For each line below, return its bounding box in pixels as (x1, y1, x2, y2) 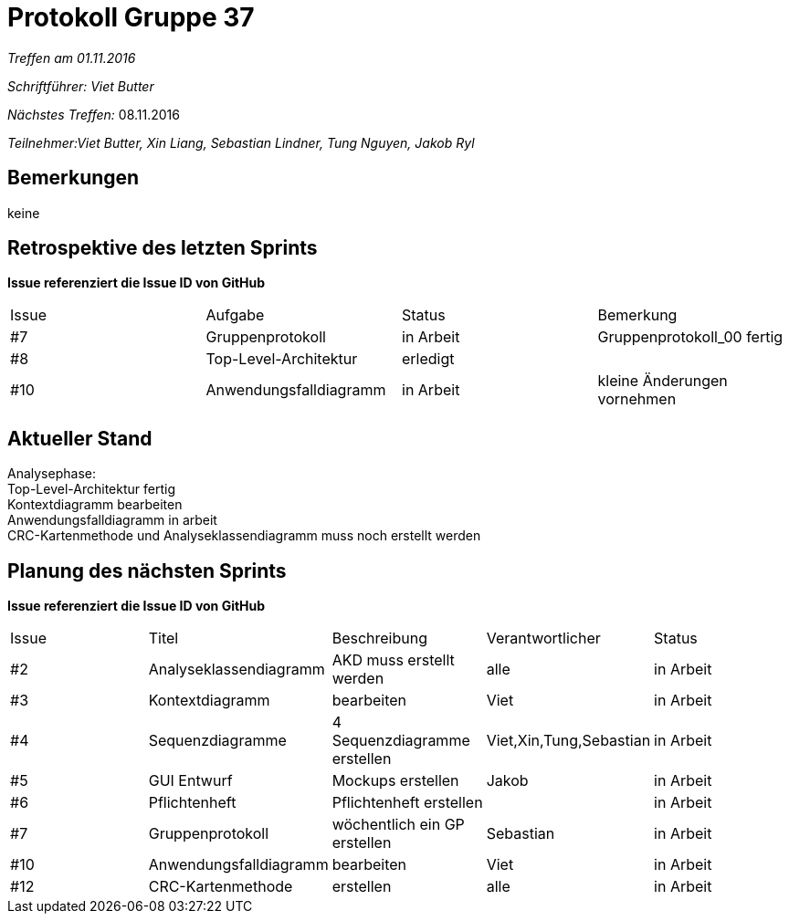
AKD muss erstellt (331, 651, 455, 670)
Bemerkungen (7, 166, 140, 190)
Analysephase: (7, 466, 96, 482)
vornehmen (597, 390, 677, 409)
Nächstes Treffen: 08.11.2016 (7, 106, 180, 122)
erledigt (402, 350, 455, 369)
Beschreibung (331, 629, 427, 648)
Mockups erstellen (331, 771, 459, 790)
